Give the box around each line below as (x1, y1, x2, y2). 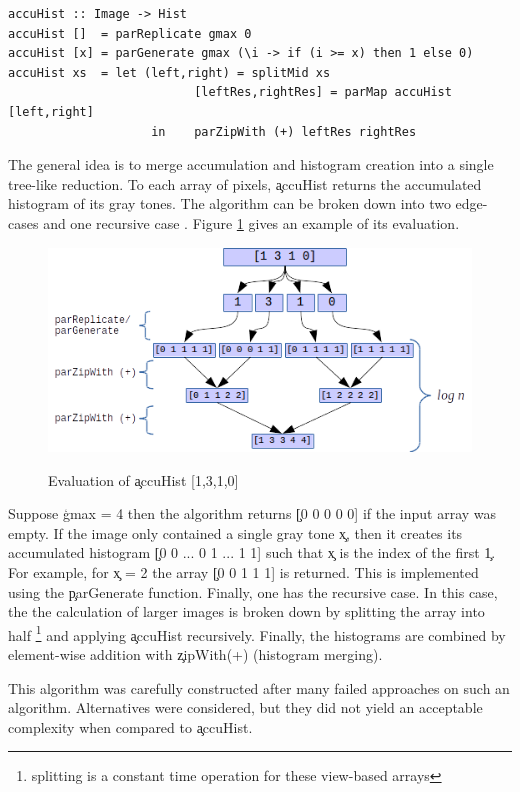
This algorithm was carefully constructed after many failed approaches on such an (8, 677, 510, 698)
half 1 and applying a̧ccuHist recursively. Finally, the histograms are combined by (8, 621, 506, 645)
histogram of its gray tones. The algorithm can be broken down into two (8, 193, 451, 214)
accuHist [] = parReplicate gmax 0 (8, 26, 252, 41)
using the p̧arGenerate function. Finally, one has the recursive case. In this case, (8, 581, 498, 602)
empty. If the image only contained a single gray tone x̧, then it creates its (8, 522, 463, 543)
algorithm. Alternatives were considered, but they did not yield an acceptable (8, 697, 483, 718)
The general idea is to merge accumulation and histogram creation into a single (8, 154, 494, 175)
